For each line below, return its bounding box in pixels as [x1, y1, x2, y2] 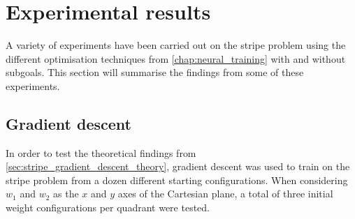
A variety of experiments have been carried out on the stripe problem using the [6, 38, 346, 52]
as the [53, 186, 79, 201]
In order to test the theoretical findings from [6, 145, 196, 160]
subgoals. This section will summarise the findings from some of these [6, 65, 304, 80]
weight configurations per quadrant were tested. [6, 200, 210, 215]
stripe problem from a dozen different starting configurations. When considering [6, 172, 348, 187]
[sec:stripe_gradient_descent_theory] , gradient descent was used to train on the [6, 159, 350, 174]
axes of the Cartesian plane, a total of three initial [117, 186, 333, 201]
